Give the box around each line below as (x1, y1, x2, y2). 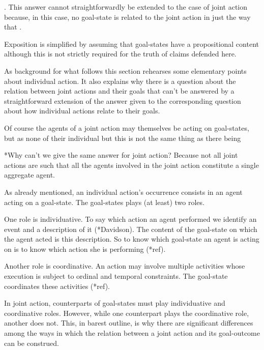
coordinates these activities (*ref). (4, 280, 110, 291)
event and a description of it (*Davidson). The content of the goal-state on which (4, 223, 257, 234)
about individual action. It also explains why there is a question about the (4, 75, 236, 86)
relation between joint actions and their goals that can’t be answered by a (4, 85, 234, 96)
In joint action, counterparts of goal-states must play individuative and (4, 298, 225, 308)
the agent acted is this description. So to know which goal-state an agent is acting (4, 234, 259, 244)
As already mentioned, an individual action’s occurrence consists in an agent (4, 186, 243, 197)
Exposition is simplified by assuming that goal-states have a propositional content (4, 38, 259, 49)
